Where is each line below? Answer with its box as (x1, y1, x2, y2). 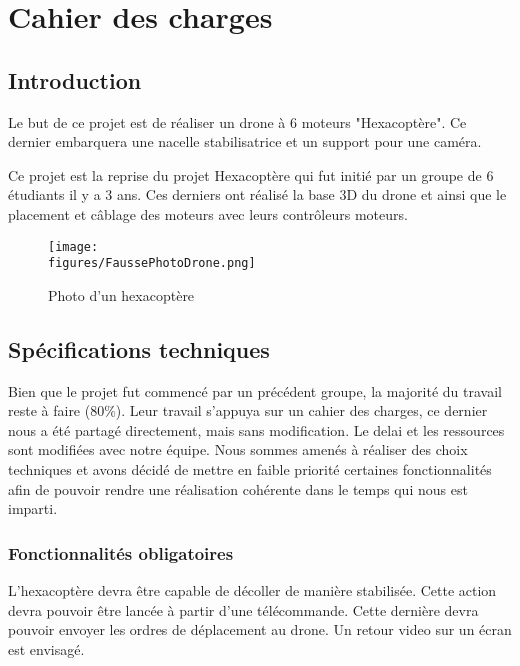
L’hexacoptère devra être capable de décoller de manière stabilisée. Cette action (8, 580, 497, 601)
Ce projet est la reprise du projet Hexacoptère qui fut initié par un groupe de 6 (8, 164, 494, 185)
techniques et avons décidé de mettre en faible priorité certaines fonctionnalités (8, 459, 492, 480)
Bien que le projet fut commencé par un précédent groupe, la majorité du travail (8, 380, 502, 401)
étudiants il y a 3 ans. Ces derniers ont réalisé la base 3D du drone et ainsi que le (8, 184, 507, 205)
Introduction (8, 64, 142, 95)
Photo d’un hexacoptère (48, 284, 195, 305)
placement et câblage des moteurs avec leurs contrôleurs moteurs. (8, 203, 408, 224)
